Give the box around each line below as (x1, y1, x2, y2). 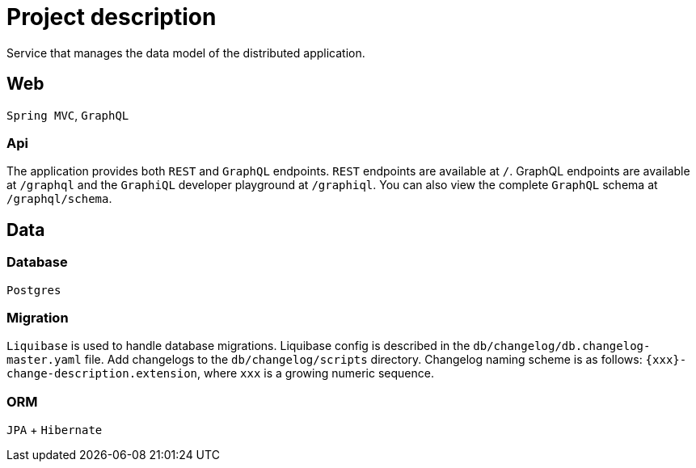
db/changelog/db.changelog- (473, 339, 651, 353)
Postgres (6, 283, 61, 297)
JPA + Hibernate (6, 423, 103, 437)
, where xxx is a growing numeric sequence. (197, 366, 434, 381)
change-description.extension (6, 367, 198, 381)
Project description (6, 3, 217, 31)
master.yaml (6, 353, 82, 367)
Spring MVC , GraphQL (6, 108, 129, 122)
